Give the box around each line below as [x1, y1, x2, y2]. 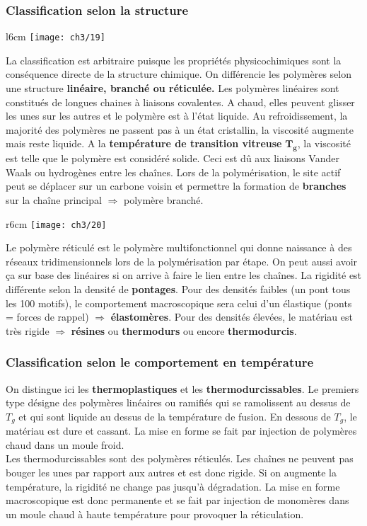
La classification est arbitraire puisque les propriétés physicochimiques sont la [6, 52, 342, 67]
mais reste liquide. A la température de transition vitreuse [6, 136, 282, 151]
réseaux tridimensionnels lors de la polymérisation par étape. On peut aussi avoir [6, 253, 358, 268]
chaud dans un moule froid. [6, 437, 124, 452]
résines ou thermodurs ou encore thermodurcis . [71, 323, 297, 338]
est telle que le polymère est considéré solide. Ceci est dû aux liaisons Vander [6, 151, 339, 166]
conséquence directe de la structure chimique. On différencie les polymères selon [6, 67, 351, 81]
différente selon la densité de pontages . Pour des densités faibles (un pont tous [6, 282, 351, 297]
